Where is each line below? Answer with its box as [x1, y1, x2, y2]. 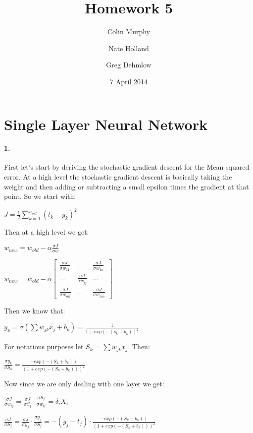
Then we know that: [4, 305, 65, 315]
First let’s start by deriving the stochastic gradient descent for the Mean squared [4, 162, 250, 172]
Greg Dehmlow [106, 60, 152, 70]
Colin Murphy [107, 26, 151, 37]
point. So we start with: [4, 191, 76, 201]
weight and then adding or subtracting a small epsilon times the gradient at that [4, 181, 249, 191]
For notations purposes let [4, 341, 84, 352]
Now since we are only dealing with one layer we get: [4, 378, 164, 388]
